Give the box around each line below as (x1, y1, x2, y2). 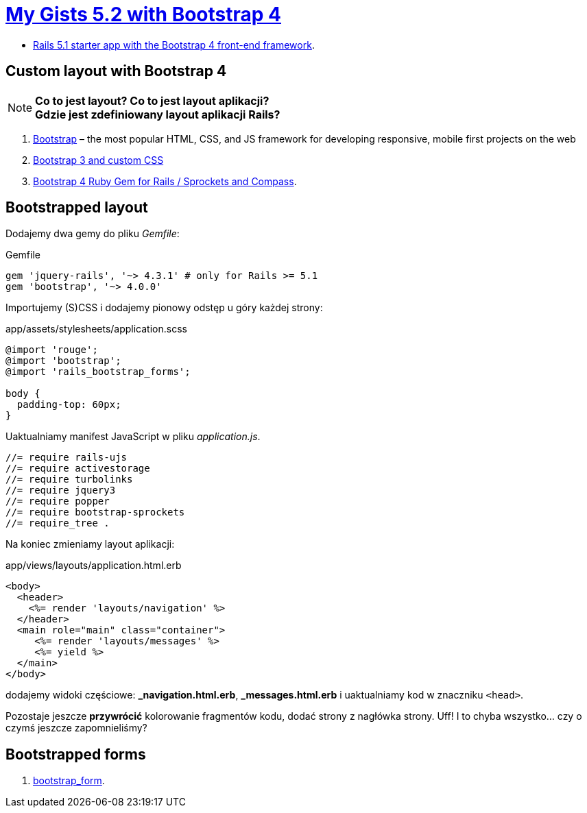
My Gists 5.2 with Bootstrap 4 (5, 3, 282, 26)
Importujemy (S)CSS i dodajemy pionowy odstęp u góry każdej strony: (5, 302, 323, 314)
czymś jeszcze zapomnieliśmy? (5, 722, 147, 734)
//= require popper (5, 496, 110, 507)
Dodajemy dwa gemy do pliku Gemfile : (5, 228, 180, 240)
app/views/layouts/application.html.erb (5, 559, 182, 572)
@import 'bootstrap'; (5, 355, 121, 367)
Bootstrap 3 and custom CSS (33, 154, 164, 166)
